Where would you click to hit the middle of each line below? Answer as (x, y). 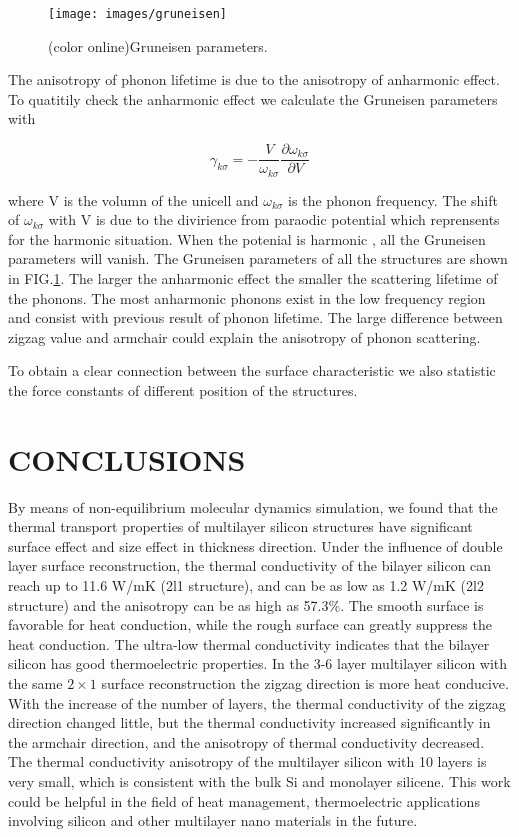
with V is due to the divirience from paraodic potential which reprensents (274, 219)
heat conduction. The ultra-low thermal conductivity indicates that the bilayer (249, 643)
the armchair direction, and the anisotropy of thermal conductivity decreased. (246, 741)
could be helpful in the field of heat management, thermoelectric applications (244, 800)
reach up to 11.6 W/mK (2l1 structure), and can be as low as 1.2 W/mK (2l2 (246, 584)
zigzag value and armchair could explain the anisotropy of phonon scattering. (244, 336)
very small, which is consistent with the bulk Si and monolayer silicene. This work (259, 780)
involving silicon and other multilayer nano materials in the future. (213, 820)
